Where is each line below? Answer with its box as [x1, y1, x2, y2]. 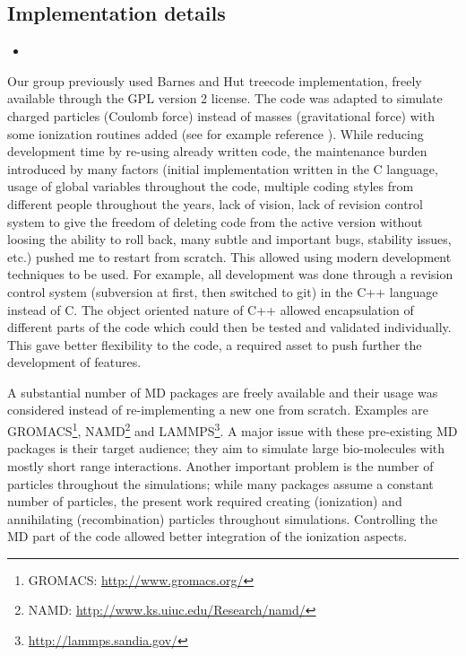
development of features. [7, 353, 142, 372]
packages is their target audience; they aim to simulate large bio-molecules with [7, 439, 445, 458]
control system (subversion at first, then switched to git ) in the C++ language [7, 282, 438, 301]
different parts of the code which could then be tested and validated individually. [7, 318, 452, 337]
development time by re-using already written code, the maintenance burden [7, 142, 427, 161]
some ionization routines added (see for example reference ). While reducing [7, 124, 424, 143]
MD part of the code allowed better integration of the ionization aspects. [7, 527, 408, 546]
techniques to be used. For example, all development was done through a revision [7, 265, 453, 284]
